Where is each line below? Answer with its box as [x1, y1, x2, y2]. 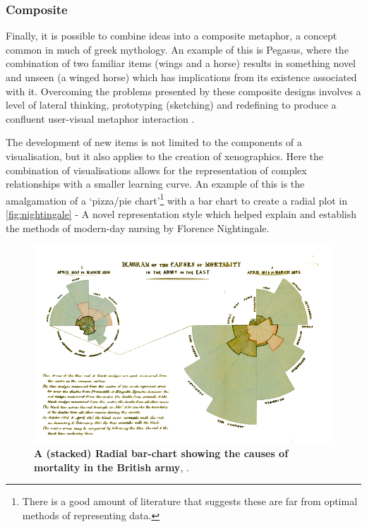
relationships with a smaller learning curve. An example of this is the [6, 176, 305, 191]
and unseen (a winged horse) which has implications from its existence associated [6, 70, 357, 84]
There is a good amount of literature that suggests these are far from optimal [22, 494, 358, 509]
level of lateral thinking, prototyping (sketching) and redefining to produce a [6, 97, 337, 112]
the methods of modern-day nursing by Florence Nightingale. [6, 220, 270, 235]
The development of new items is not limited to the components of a [6, 135, 302, 150]
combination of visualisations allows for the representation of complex [6, 162, 307, 177]
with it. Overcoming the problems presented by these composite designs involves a [6, 83, 361, 98]
